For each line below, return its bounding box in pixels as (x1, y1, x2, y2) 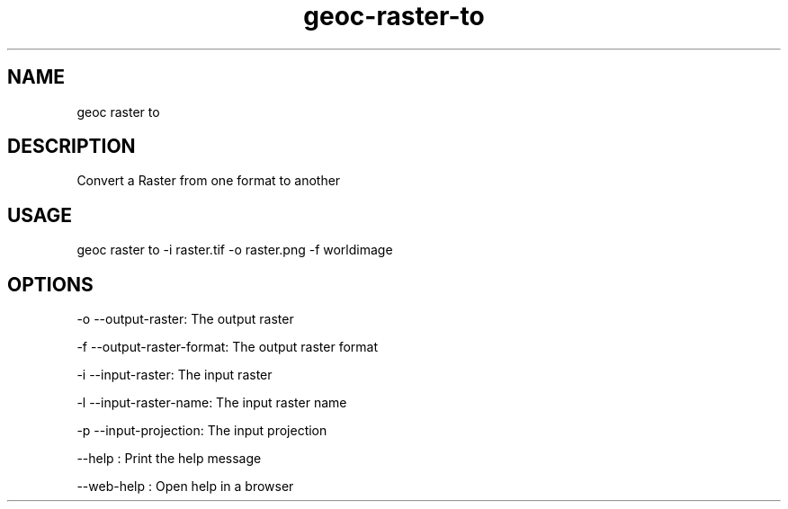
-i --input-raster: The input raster (76, 367, 273, 383)
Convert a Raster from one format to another (76, 173, 341, 189)
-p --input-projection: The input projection (76, 423, 327, 439)
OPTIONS (7, 272, 94, 296)
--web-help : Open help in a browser (76, 478, 294, 495)
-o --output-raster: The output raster (76, 311, 294, 327)
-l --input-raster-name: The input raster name (76, 395, 347, 411)
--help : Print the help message (76, 451, 262, 467)
